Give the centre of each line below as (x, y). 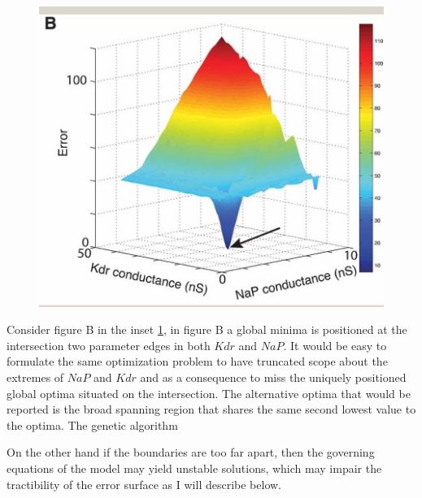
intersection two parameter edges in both (109, 345)
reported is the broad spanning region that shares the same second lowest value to (211, 409)
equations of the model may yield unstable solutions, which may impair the (194, 468)
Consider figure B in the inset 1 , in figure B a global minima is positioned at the (207, 329)
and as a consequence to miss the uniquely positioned (273, 377)
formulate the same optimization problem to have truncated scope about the (197, 361)
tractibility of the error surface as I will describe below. (144, 484)
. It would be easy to (335, 345)
